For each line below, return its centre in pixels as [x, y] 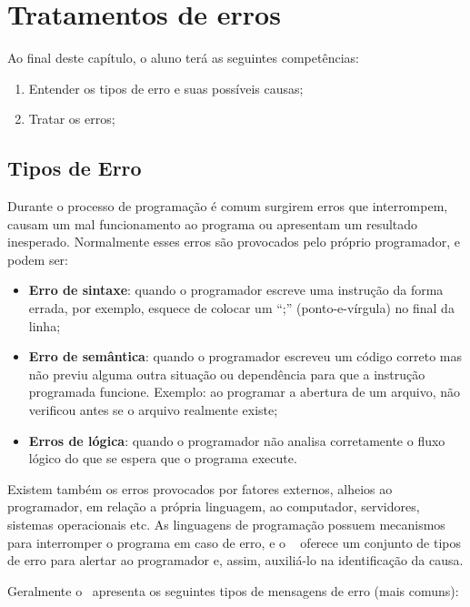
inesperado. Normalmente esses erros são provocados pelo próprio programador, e [234, 242]
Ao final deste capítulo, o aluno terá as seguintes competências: [183, 58]
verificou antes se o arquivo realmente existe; [153, 410]
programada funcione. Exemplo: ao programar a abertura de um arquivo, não [245, 392]
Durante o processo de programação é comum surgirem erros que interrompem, [228, 206]
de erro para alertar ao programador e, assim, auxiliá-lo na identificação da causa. [235, 560]
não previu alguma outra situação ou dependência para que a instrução [227, 374]
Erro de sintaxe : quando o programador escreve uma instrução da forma [236, 290]
